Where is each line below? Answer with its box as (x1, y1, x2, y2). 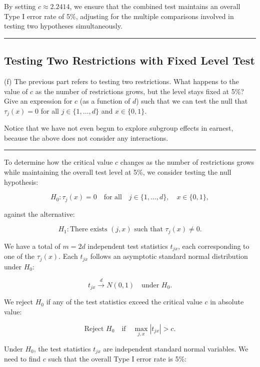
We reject (4, 296, 33, 307)
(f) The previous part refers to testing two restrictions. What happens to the (4, 76, 239, 86)
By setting (4, 1, 36, 11)
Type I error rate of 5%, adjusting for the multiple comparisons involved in (4, 11, 234, 21)
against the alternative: (4, 208, 75, 219)
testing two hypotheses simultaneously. (4, 21, 122, 31)
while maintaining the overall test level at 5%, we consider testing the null (4, 167, 231, 177)
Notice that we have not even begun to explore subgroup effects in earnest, (4, 123, 233, 133)
